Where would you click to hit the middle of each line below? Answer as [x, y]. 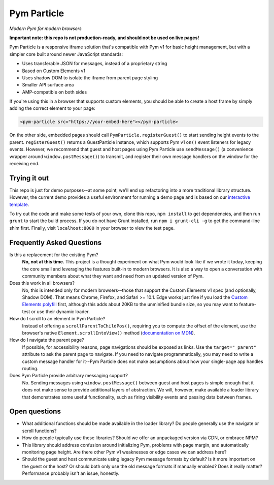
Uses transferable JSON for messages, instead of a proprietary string [95, 64]
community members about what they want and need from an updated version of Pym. [113, 276]
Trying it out [29, 178]
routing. [30, 368]
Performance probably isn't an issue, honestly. [71, 473]
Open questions [35, 412]
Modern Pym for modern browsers [46, 28]
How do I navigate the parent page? [47, 340]
